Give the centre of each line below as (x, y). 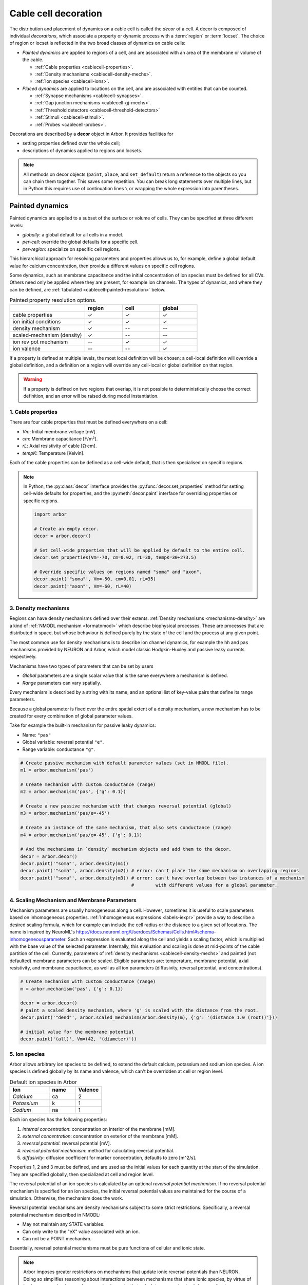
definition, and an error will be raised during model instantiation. (91, 396)
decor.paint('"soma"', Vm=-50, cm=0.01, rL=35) (95, 579)
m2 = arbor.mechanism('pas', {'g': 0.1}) (73, 792)
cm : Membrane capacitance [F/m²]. (60, 439)
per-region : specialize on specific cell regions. (71, 249)
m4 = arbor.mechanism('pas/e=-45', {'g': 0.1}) (81, 835)
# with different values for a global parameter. (204, 885)
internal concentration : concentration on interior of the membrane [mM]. (99, 1129)
